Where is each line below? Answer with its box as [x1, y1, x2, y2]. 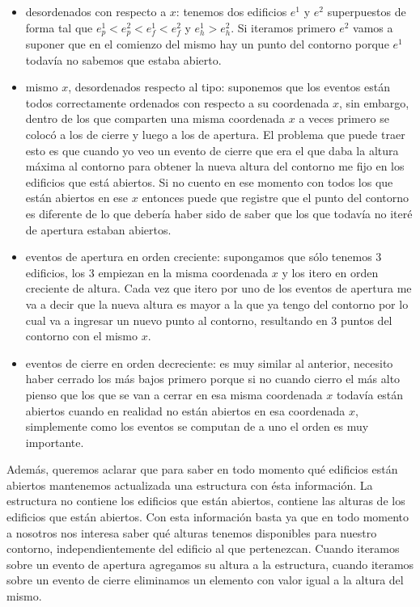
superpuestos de [327, 3, 406, 19]
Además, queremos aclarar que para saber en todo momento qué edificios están [6, 461, 398, 478]
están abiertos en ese [25, 189, 129, 206]
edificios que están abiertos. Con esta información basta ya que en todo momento [6, 508, 409, 525]
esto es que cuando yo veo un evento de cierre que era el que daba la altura [25, 141, 399, 158]
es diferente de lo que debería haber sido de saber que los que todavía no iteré [25, 204, 413, 221]
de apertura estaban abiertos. [25, 221, 172, 238]
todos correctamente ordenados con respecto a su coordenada [25, 94, 329, 111]
